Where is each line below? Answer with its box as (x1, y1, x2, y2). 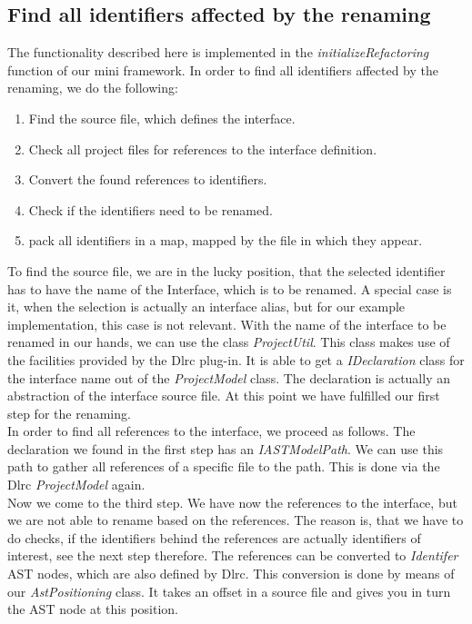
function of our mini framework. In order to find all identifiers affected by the (7, 60, 439, 79)
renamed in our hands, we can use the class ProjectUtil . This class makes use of (7, 332, 450, 352)
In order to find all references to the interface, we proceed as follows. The (7, 421, 416, 441)
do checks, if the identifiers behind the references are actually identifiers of (7, 528, 421, 547)
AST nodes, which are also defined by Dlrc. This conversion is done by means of (7, 564, 455, 583)
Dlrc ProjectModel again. (7, 475, 146, 494)
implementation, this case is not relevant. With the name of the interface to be (7, 314, 447, 333)
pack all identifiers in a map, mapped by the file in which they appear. (28, 231, 423, 250)
